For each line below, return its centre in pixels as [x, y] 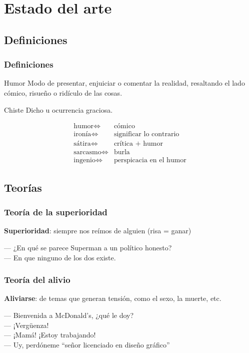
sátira [82, 144]
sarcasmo [87, 152]
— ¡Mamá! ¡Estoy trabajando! [50, 335]
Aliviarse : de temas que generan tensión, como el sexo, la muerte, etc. [113, 298]
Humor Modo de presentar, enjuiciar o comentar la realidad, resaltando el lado [124, 83]
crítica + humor [138, 144]
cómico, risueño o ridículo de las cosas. [63, 92]
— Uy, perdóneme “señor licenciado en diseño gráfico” [87, 344]
